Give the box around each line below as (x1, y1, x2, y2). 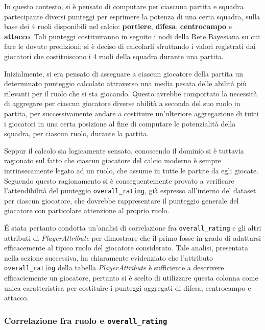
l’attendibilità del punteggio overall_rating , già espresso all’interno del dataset (4, 185, 256, 196)
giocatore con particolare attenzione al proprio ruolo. (4, 205, 170, 216)
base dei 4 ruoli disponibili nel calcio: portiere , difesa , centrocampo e (4, 21, 232, 32)
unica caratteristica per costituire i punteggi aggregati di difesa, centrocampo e (4, 282, 251, 293)
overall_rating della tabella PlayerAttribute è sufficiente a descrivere (4, 262, 224, 273)
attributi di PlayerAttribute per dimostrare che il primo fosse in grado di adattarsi (4, 232, 261, 243)
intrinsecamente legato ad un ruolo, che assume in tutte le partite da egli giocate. (4, 165, 259, 175)
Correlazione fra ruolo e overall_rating (4, 314, 167, 326)
